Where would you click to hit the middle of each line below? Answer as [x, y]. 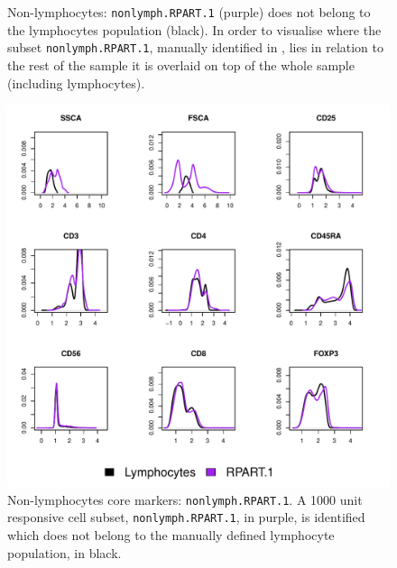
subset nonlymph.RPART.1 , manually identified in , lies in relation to [196, 47]
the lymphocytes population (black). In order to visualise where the [194, 29]
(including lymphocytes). [76, 82]
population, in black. [65, 552]
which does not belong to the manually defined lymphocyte [171, 535]
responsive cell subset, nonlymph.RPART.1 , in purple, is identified [186, 517]
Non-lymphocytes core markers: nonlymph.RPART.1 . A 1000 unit [185, 499]
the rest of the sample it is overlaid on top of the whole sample [181, 64]
